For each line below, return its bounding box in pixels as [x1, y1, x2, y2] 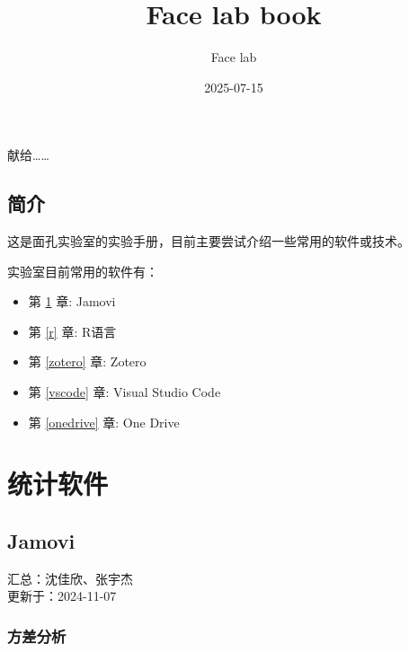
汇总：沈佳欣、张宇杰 [7, 568, 133, 587]
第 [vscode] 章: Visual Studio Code [28, 383, 221, 401]
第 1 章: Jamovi [28, 292, 116, 311]
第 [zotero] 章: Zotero [28, 352, 147, 371]
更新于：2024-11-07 [7, 586, 117, 605]
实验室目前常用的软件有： [7, 261, 158, 280]
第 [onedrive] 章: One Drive [28, 412, 180, 431]
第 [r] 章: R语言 [28, 322, 117, 340]
